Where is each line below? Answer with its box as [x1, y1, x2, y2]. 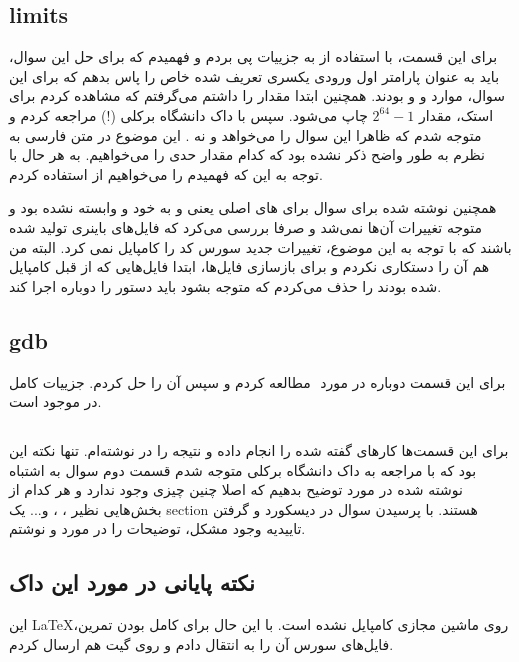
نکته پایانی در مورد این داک [9, 567, 255, 598]
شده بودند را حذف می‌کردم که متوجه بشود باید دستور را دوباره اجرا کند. [9, 275, 442, 296]
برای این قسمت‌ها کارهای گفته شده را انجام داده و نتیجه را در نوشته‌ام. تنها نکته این [9, 440, 509, 461]
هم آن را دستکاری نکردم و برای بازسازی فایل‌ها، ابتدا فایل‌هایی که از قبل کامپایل [9, 256, 490, 277]
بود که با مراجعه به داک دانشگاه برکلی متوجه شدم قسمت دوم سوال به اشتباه [9, 459, 477, 480]
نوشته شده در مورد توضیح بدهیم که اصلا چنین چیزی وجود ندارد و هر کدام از [9, 479, 463, 500]
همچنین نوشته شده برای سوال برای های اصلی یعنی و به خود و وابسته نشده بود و [9, 197, 497, 218]
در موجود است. [9, 391, 102, 412]
